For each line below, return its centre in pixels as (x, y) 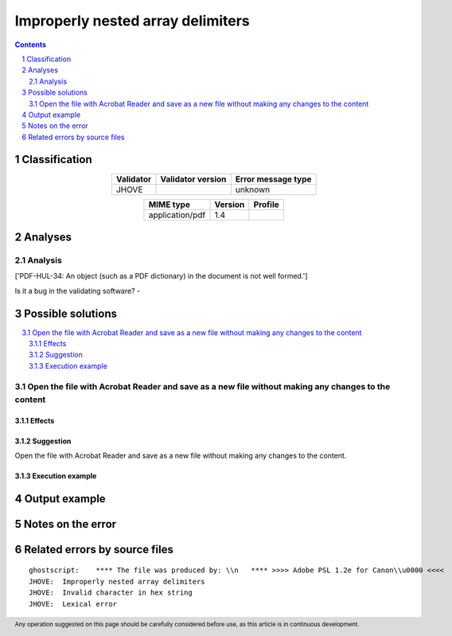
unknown (253, 189)
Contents (31, 45)
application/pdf (177, 215)
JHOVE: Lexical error (73, 604)
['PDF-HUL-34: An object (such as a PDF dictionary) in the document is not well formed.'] (161, 276)
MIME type (169, 205)
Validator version (193, 179)
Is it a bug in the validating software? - (78, 291)
